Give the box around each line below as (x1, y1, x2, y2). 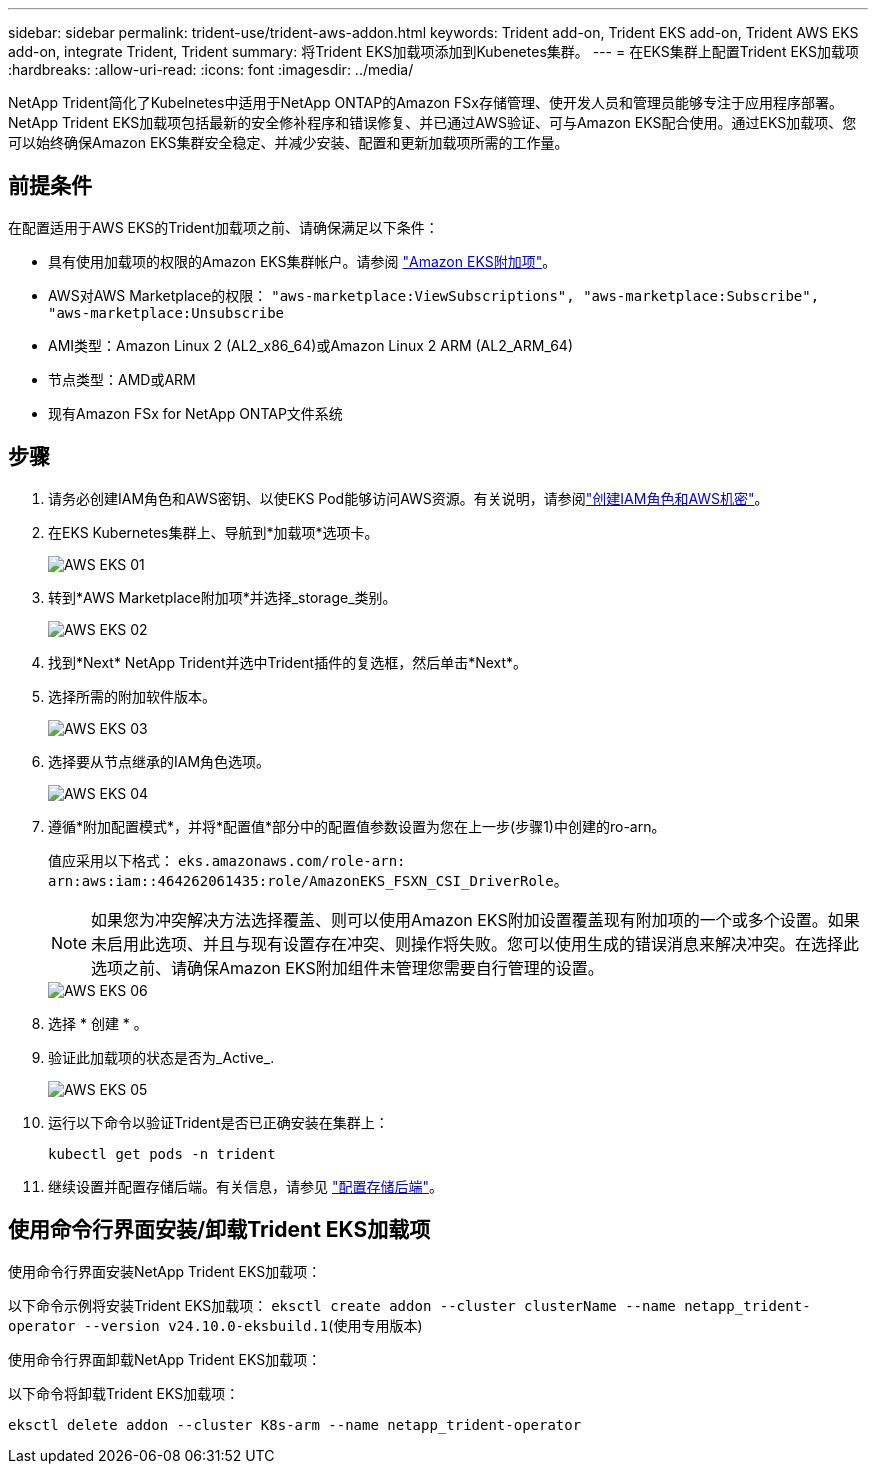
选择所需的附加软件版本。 (48, 687, 216, 705)
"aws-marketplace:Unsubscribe (48, 304, 285, 321)
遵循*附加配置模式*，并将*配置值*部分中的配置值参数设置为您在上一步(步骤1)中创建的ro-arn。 (48, 817, 666, 835)
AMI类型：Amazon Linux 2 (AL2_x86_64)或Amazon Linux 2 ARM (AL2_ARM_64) (48, 336, 574, 354)
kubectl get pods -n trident (48, 1145, 276, 1162)
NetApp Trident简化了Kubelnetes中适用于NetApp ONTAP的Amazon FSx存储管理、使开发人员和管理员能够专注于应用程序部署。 (8, 94, 843, 111)
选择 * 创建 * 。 (48, 1014, 148, 1032)
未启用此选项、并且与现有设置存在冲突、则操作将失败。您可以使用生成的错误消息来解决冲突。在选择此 (91, 933, 860, 954)
